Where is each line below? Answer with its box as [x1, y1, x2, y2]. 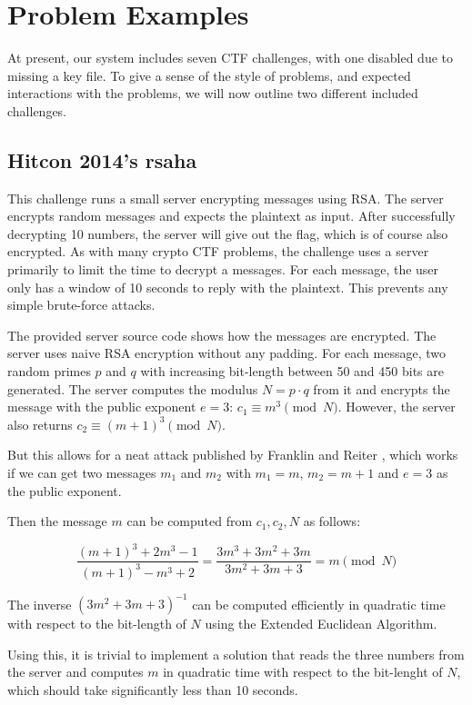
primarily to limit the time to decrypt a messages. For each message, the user [7, 260, 439, 279]
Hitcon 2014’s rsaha [7, 145, 197, 174]
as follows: [303, 511, 361, 531]
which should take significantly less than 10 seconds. [7, 680, 298, 699]
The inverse [7, 594, 72, 613]
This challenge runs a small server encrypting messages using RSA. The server [7, 188, 444, 207]
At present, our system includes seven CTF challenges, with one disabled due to [7, 48, 453, 67]
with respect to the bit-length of [7, 614, 186, 633]
